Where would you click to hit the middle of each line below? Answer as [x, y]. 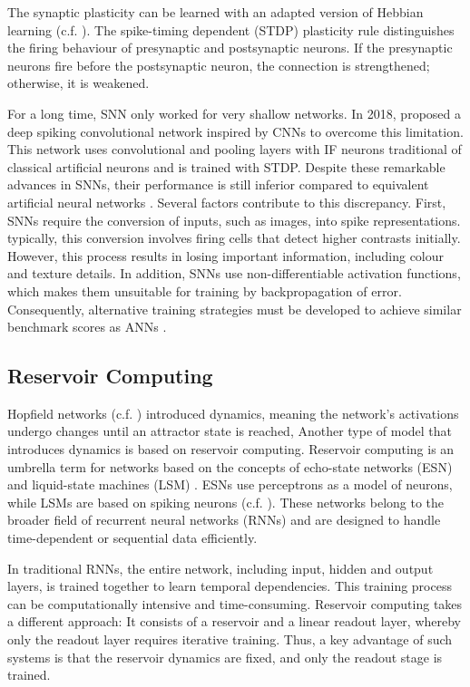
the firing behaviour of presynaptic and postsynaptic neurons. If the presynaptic [230, 48]
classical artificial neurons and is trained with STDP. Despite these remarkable [226, 166]
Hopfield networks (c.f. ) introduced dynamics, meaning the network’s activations [233, 413]
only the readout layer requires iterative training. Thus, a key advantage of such [230, 639]
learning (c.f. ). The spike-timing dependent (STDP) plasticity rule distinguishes [231, 29]
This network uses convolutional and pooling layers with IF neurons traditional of [235, 149]
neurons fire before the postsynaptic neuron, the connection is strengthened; [219, 65]
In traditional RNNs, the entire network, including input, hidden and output [220, 568]
